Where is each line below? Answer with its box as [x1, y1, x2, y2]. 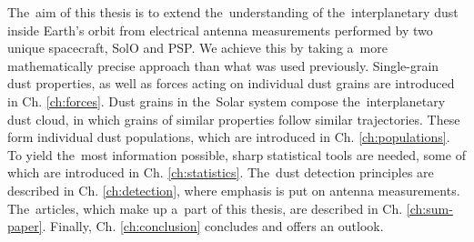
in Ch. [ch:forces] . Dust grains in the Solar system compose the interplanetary [7, 91, 446, 110]
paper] [7, 217, 43, 236]
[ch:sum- [406, 198, 453, 217]
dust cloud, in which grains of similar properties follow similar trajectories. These [7, 109, 460, 128]
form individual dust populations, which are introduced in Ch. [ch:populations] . [7, 127, 450, 146]
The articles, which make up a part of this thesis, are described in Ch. [7, 198, 403, 217]
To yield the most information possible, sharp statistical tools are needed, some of [7, 145, 466, 164]
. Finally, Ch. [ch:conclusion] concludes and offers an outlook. [42, 217, 384, 236]
